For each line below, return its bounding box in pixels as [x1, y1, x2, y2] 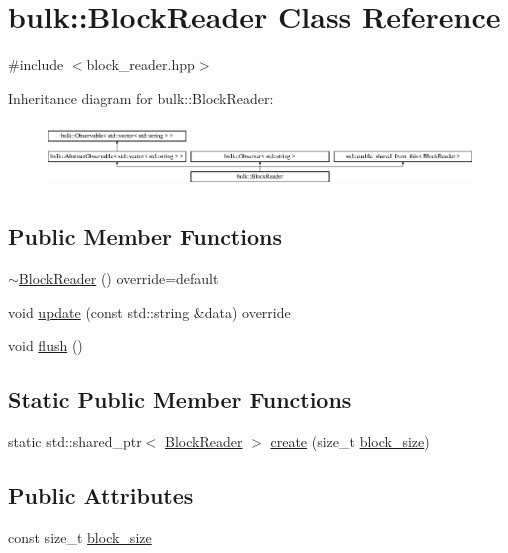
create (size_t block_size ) [270, 431, 430, 452]
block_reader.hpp [86, 54, 195, 75]
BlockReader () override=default [18, 268, 219, 289]
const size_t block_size [8, 526, 152, 547]
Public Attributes [8, 480, 194, 510]
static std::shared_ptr [8, 431, 142, 452]
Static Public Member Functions [8, 384, 352, 415]
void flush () [8, 335, 83, 356]
